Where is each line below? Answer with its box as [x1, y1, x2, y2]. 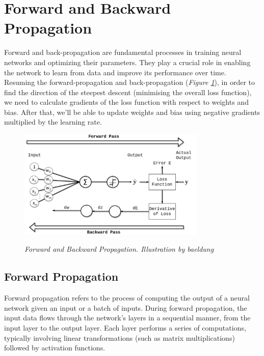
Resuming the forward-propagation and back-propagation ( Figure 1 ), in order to [4, 77, 255, 87]
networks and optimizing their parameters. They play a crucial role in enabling [4, 56, 251, 67]
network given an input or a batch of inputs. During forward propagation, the [4, 302, 247, 313]
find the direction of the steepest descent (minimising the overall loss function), [4, 86, 252, 97]
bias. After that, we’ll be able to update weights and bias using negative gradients [4, 106, 260, 117]
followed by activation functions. [4, 342, 105, 353]
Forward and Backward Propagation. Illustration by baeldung [24, 244, 214, 254]
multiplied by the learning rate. [4, 116, 102, 127]
